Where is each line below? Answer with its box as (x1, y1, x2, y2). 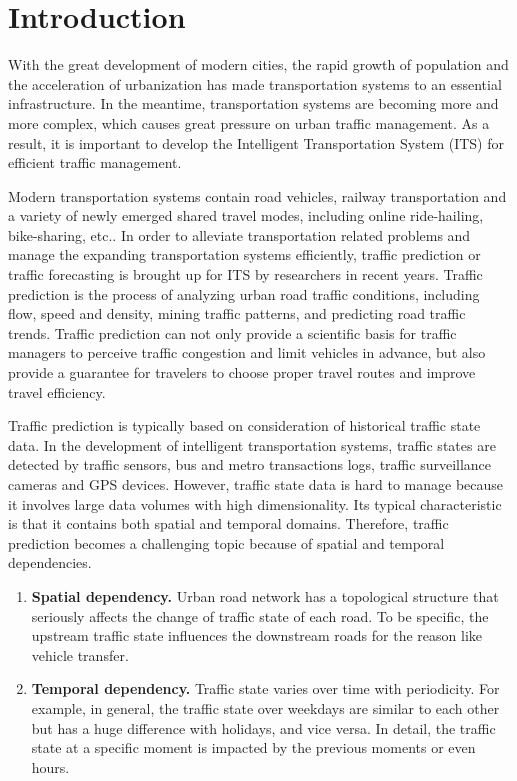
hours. (31, 756, 70, 777)
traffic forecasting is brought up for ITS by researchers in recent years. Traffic (8, 264, 483, 285)
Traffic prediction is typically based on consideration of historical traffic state (8, 415, 481, 436)
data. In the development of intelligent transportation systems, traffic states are (8, 434, 496, 455)
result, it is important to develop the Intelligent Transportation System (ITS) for (8, 132, 504, 153)
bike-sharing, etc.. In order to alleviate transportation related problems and (8, 224, 471, 245)
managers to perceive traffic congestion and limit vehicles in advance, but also (8, 342, 486, 363)
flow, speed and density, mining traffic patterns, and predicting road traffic (8, 303, 466, 324)
